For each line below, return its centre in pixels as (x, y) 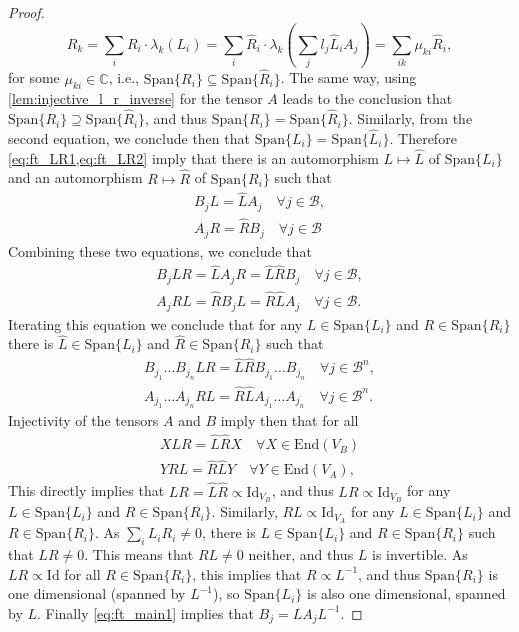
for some (34, 77)
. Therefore (423, 137)
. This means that (139, 554)
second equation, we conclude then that (129, 137)
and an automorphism (75, 177)
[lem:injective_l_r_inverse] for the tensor (135, 98)
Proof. (26, 12)
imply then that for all (289, 420)
